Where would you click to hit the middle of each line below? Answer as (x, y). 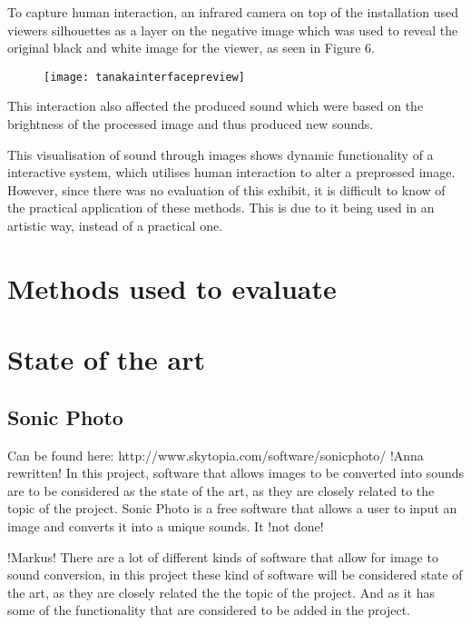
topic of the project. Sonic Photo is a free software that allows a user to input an (232, 508)
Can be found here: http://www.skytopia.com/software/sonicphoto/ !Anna (216, 455)
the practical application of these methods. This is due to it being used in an (221, 208)
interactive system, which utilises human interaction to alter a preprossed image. (231, 172)
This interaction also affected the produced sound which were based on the (216, 106)
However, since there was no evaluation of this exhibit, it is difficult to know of (226, 189)
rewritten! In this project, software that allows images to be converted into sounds (236, 473)
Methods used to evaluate (172, 288)
